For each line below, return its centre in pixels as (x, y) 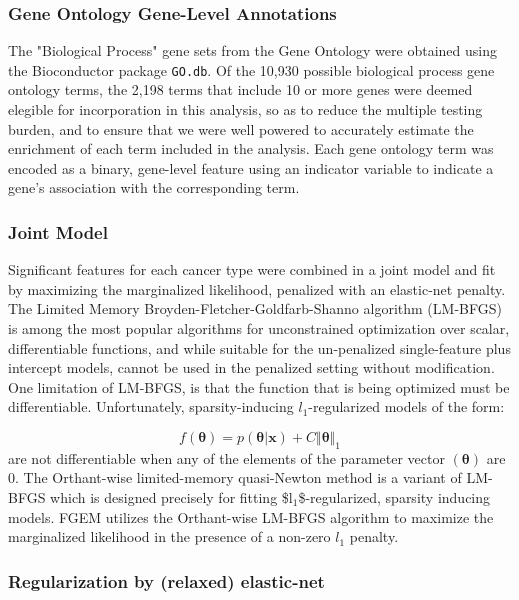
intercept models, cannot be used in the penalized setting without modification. (251, 367)
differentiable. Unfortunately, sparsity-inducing (151, 406)
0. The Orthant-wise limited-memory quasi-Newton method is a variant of (235, 477)
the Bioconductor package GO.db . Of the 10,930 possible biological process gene (251, 69)
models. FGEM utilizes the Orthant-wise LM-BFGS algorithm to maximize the (251, 516)
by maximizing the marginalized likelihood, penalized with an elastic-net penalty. (257, 288)
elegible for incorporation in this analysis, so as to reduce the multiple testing (245, 109)
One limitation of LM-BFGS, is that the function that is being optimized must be (259, 386)
